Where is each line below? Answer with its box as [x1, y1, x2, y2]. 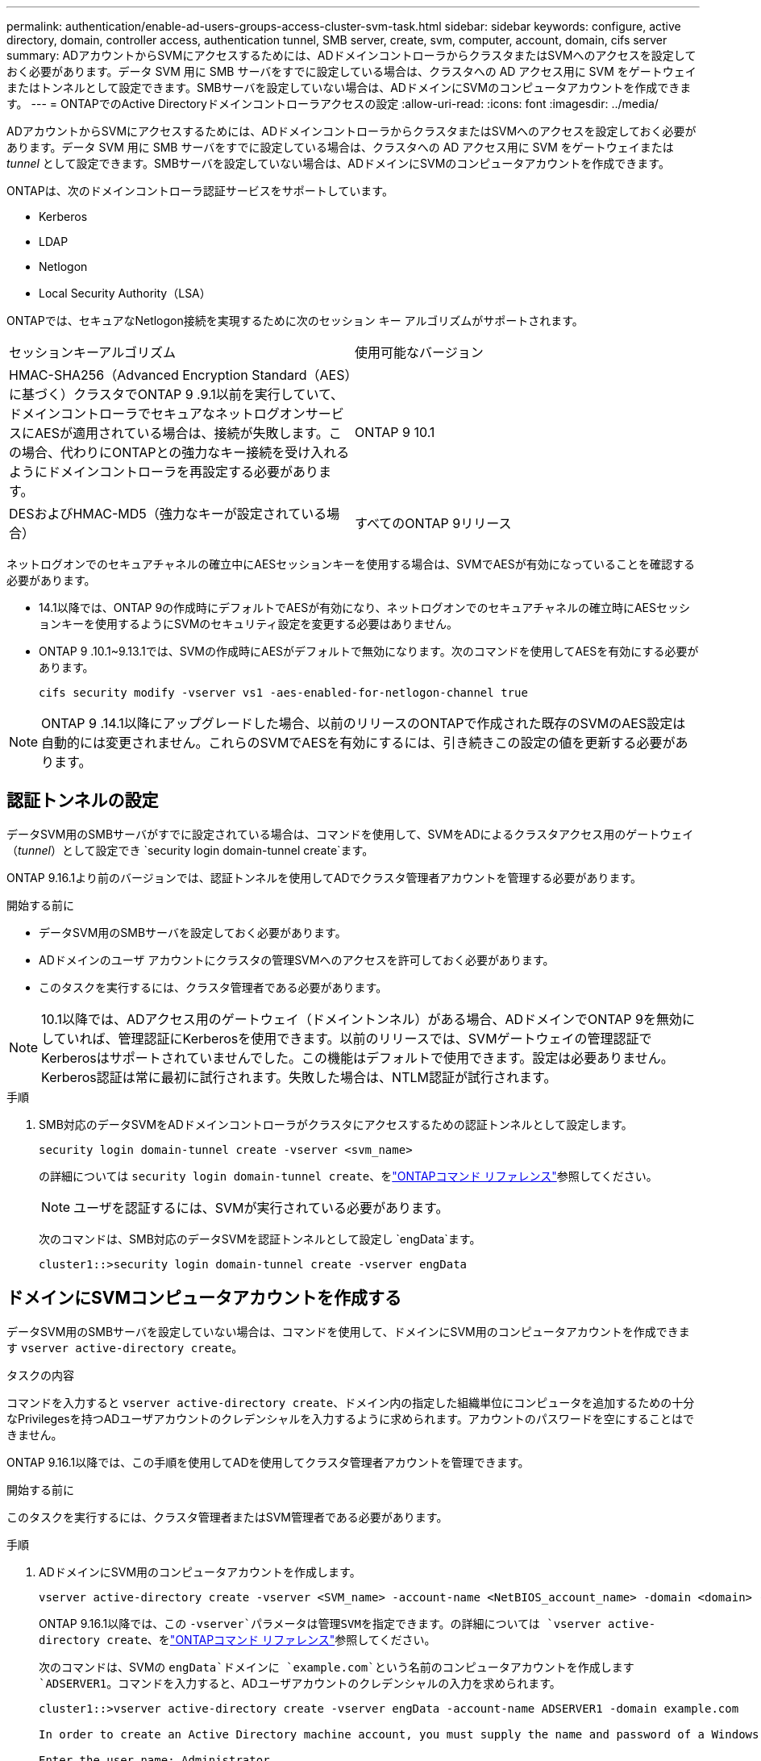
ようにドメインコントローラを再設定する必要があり [9, 464, 319, 480]
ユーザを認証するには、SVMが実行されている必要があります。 [73, 1199, 449, 1216]
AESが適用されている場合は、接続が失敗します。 [35, 425, 329, 441]
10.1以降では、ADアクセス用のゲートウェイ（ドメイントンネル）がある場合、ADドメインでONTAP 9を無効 [41, 1010, 682, 1027]
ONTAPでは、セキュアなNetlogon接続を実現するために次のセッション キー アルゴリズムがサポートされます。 [6, 314, 584, 327]
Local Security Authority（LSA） [39, 286, 211, 300]
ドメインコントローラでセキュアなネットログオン [9, 406, 306, 422]
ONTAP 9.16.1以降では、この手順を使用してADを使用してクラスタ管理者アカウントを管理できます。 [6, 1455, 530, 1469]
